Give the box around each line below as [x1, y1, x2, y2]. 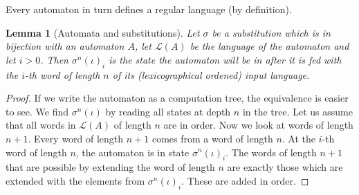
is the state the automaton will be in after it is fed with [109, 52, 342, 66]
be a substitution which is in [212, 25, 331, 39]
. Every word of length [28, 131, 124, 145]
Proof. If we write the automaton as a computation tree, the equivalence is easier [6, 91, 349, 105]
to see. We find [6, 104, 69, 118]
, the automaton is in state [75, 145, 190, 159]
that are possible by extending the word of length [6, 160, 215, 174]
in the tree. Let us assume [242, 104, 353, 118]
